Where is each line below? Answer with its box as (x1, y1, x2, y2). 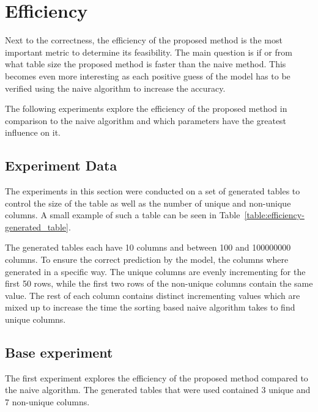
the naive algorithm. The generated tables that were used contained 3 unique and (5, 383, 311, 396)
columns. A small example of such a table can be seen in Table (5, 208, 240, 221)
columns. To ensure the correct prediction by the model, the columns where (5, 253, 289, 266)
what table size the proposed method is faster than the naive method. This (5, 57, 286, 70)
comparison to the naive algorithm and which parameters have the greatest (5, 114, 287, 127)
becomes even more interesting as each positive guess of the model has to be (5, 69, 290, 82)
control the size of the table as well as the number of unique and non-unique (5, 196, 291, 209)
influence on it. (5, 126, 61, 139)
